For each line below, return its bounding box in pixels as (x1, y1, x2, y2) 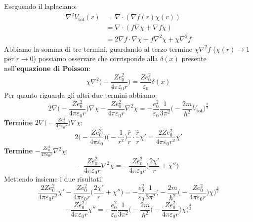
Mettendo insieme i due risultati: (4, 174, 103, 184)
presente (181, 53, 207, 64)
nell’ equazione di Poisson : (4, 63, 91, 73)
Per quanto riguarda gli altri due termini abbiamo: (4, 90, 157, 100)
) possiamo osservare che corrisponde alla (33, 53, 158, 64)
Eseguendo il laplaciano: (4, 1, 77, 11)
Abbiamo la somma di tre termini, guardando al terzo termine (4, 43, 192, 54)
